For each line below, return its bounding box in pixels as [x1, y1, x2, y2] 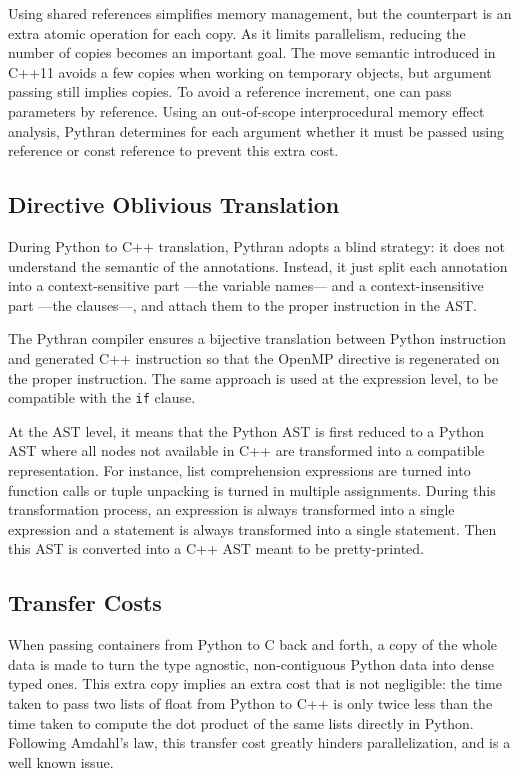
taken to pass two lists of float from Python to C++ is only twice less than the [8, 692, 493, 713]
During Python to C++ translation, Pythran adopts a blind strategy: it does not [8, 235, 505, 256]
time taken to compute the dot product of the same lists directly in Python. [8, 712, 474, 733]
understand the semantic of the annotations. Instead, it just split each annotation [8, 255, 508, 276]
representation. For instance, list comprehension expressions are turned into [8, 459, 471, 480]
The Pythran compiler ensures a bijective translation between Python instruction [8, 328, 506, 349]
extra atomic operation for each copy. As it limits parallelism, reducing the [8, 22, 466, 43]
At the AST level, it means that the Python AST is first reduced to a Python [8, 420, 484, 441]
